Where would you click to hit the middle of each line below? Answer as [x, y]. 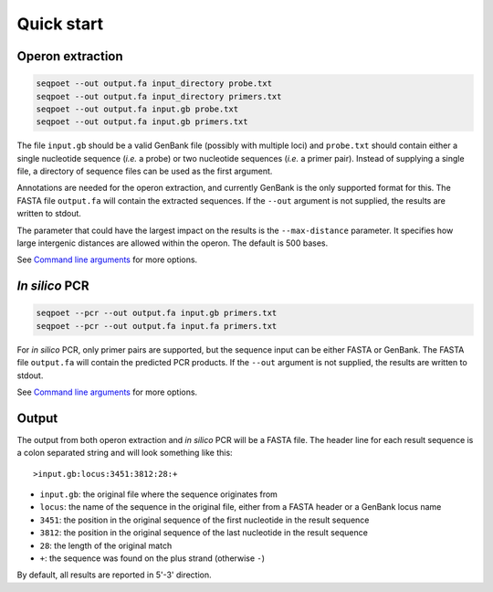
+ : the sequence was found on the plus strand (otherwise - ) [152, 558]
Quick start [60, 24]
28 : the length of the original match [106, 545]
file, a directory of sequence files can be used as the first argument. [145, 171]
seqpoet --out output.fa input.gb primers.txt [142, 122]
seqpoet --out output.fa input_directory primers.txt [159, 96]
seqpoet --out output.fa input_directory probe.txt [154, 84]
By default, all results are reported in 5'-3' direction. [114, 575]
